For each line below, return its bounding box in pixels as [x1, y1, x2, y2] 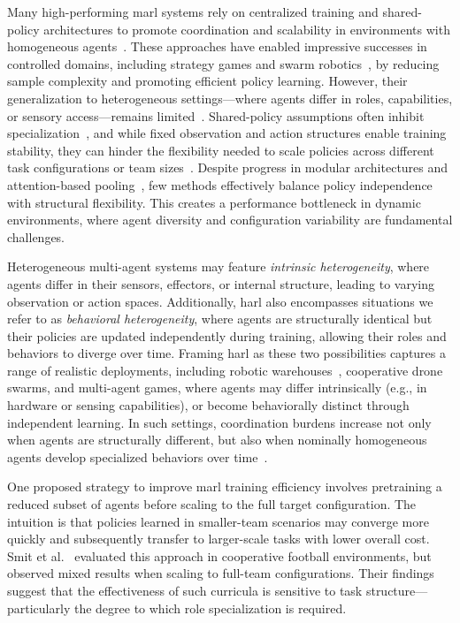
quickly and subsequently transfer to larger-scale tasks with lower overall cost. [7, 529, 430, 548]
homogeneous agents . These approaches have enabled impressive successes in [7, 37, 427, 56]
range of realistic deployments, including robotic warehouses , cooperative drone [7, 361, 443, 379]
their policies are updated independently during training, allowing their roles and [7, 326, 447, 345]
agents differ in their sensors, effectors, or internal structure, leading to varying [7, 274, 435, 293]
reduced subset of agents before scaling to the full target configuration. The [7, 495, 417, 513]
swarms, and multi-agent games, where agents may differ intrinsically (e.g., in [7, 378, 427, 397]
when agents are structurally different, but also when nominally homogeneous [7, 430, 427, 449]
